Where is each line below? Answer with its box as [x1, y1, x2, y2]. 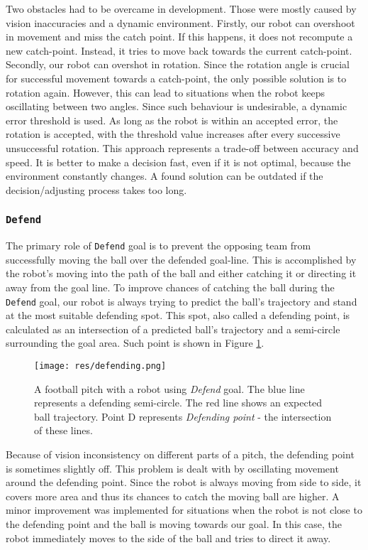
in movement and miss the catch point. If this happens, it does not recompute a [6, 29, 353, 44]
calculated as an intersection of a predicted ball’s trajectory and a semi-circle [6, 321, 340, 336]
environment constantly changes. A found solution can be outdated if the [6, 168, 323, 183]
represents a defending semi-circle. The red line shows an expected [34, 395, 323, 410]
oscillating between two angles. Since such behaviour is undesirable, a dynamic [6, 99, 347, 114]
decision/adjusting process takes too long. [6, 182, 187, 197]
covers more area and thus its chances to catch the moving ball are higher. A [6, 488, 340, 503]
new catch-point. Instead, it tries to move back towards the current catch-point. [6, 43, 352, 58]
